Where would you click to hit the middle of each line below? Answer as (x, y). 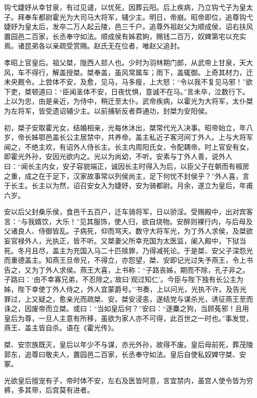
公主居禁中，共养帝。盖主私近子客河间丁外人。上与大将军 (159, 137)
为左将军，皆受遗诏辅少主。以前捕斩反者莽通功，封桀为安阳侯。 (108, 110)
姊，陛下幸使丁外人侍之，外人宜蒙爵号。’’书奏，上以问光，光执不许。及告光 (125, 289)
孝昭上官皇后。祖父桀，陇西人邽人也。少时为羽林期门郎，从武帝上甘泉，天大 (128, 62)
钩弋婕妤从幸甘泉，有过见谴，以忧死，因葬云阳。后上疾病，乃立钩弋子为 (122, 7)
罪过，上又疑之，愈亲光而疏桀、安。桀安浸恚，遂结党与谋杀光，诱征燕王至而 (128, 298)
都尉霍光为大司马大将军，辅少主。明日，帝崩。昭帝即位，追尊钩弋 (146, 17)
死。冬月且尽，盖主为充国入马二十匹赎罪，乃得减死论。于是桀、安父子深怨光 (128, 250)
